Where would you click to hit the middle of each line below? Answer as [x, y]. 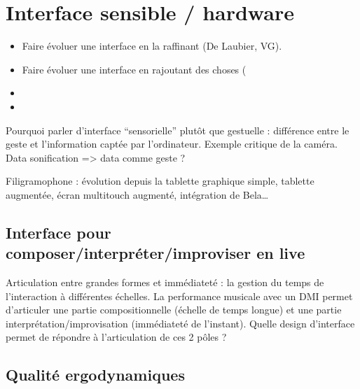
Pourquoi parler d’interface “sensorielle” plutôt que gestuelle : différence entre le [178, 130]
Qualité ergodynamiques [95, 375]
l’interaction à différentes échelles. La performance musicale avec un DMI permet [179, 296]
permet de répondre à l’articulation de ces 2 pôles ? [116, 337]
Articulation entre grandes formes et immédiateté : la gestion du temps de [165, 282]
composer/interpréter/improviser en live [155, 253]
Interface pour [58, 232]
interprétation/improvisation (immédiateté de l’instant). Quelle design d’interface [180, 323]
